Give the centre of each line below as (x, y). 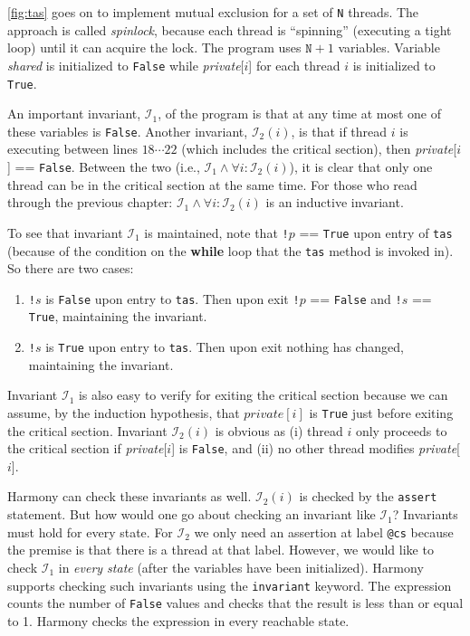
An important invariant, (74, 114)
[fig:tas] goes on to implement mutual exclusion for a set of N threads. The (213, 12)
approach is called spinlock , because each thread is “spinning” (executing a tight (230, 29)
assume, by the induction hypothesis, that (124, 412)
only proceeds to (401, 430)
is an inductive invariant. (335, 202)
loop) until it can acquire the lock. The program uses (154, 47)
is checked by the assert (368, 496)
